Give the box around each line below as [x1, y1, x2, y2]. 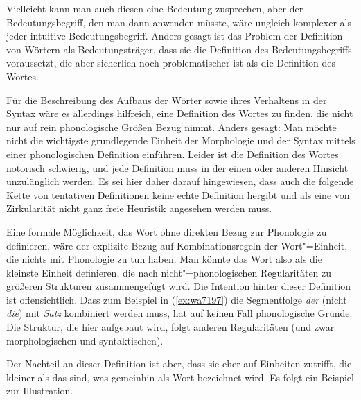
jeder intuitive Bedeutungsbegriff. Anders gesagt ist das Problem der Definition [6, 28, 343, 43]
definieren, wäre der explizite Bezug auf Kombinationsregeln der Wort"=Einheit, [6, 238, 348, 252]
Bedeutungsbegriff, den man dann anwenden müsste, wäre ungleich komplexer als [6, 15, 351, 29]
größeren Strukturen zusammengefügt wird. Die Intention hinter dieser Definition [6, 279, 351, 293]
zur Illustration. [6, 383, 73, 398]
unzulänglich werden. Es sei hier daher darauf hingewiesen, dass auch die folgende [6, 174, 354, 189]
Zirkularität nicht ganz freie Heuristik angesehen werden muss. [6, 201, 272, 216]
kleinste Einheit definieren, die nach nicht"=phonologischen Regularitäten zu [6, 265, 332, 279]
